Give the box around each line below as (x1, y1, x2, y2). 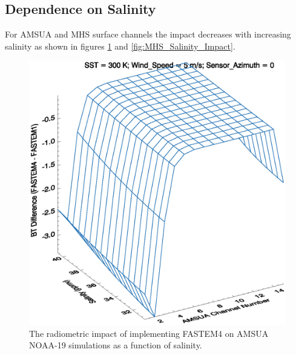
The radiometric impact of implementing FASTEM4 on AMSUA (29, 327, 269, 339)
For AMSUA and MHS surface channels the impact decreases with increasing (5, 28, 291, 41)
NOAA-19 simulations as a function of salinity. (29, 339, 202, 351)
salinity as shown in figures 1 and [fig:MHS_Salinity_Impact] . (5, 39, 235, 52)
